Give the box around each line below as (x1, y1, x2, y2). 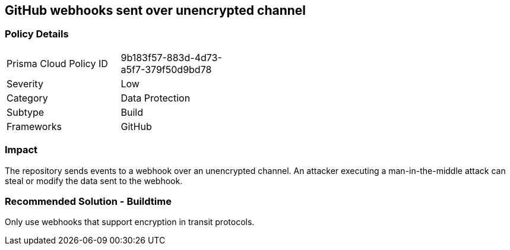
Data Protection (121, 91, 191, 104)
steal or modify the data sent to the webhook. (5, 175, 183, 186)
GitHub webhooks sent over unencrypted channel (5, 3, 306, 18)
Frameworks (7, 120, 62, 132)
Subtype (7, 106, 45, 118)
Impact (5, 144, 38, 156)
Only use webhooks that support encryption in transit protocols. (5, 217, 255, 227)
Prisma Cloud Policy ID (7, 57, 108, 69)
